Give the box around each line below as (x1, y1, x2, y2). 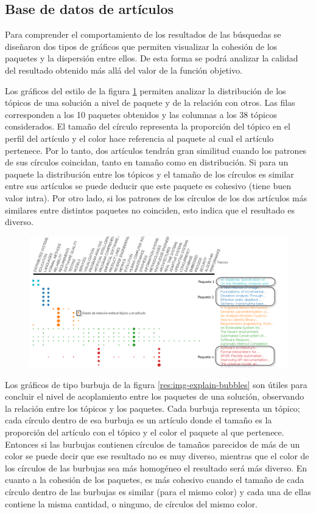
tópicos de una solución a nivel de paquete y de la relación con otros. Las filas (5, 96, 295, 109)
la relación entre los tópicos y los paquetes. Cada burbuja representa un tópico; (5, 401, 300, 414)
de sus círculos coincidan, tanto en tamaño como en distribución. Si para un (5, 156, 289, 168)
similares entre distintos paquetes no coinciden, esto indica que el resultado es (5, 203, 295, 216)
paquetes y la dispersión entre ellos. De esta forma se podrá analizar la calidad (5, 52, 298, 64)
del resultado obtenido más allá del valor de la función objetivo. (5, 63, 242, 76)
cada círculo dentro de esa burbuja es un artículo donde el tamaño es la (5, 414, 272, 426)
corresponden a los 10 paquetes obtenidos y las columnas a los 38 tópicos (5, 108, 277, 120)
